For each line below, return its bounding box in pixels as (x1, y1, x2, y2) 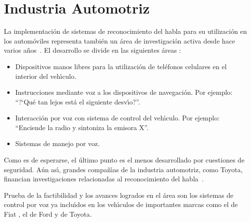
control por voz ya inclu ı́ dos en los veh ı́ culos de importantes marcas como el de (4, 199, 238, 209)
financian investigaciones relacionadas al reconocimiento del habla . (4, 174, 204, 184)
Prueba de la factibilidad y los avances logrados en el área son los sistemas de (4, 190, 234, 200)
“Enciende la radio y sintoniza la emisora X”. (15, 122, 148, 132)
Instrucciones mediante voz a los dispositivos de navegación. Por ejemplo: (15, 87, 233, 97)
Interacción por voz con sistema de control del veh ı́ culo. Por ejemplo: (15, 113, 220, 123)
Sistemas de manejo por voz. (15, 138, 100, 148)
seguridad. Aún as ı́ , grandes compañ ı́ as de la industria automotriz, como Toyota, (4, 164, 243, 174)
